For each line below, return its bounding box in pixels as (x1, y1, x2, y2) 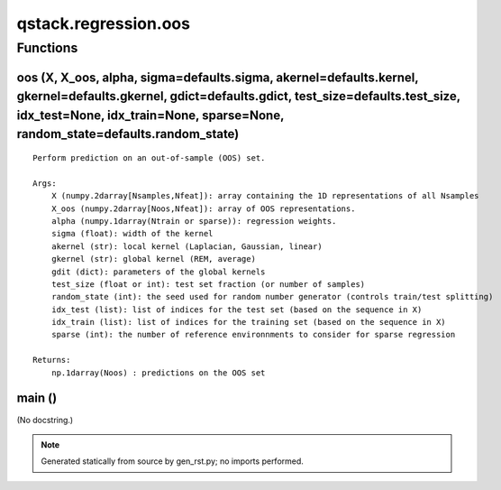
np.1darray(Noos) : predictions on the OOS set (50, 367, 266, 378)
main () (16, 391, 58, 406)
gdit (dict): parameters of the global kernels (50, 266, 266, 277)
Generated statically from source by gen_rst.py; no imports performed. (41, 456, 304, 467)
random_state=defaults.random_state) (16, 126, 240, 142)
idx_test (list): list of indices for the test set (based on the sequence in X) (50, 304, 423, 315)
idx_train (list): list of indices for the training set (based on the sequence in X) (50, 317, 446, 328)
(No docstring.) (16, 414, 74, 425)
